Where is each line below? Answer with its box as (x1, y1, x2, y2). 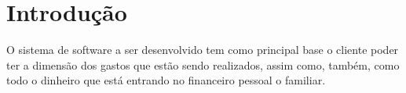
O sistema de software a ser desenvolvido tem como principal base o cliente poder (6, 41, 399, 58)
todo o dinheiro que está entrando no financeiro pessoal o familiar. (6, 72, 326, 88)
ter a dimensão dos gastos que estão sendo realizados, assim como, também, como (6, 56, 400, 73)
